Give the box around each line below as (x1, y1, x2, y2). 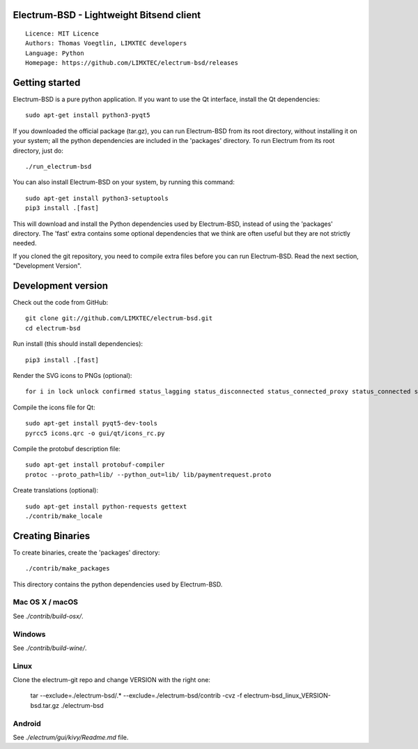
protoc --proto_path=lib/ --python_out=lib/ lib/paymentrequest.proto (25, 471, 272, 478)
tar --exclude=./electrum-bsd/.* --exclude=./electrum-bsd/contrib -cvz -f (30, 691, 242, 700)
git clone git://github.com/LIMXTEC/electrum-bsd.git (25, 315, 212, 322)
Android (13, 718, 41, 728)
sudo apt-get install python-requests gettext (25, 502, 187, 510)
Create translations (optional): (13, 486, 99, 494)
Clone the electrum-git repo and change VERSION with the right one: (13, 676, 210, 684)
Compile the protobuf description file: (13, 444, 121, 453)
